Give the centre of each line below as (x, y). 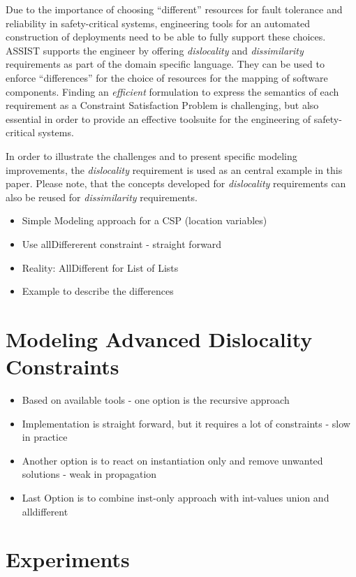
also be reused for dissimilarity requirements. (102, 197)
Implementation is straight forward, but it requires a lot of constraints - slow (186, 423)
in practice (45, 437)
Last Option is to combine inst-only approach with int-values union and (176, 497)
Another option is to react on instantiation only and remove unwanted (172, 460)
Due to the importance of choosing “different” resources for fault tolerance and (174, 9)
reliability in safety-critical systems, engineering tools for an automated (158, 23)
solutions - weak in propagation (89, 474)
